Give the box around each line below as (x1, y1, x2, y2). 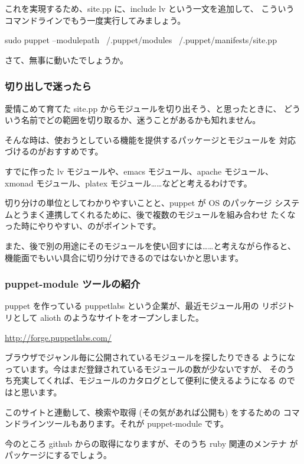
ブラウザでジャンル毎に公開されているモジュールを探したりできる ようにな (5, 351, 296, 363)
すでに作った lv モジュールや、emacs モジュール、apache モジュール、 (5, 165, 273, 177)
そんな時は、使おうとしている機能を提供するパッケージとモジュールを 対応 (5, 133, 296, 146)
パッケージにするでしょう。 (5, 449, 112, 461)
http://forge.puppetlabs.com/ (5, 331, 112, 343)
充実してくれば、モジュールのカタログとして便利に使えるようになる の (12, 374, 287, 386)
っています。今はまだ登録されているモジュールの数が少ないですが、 (5, 362, 267, 375)
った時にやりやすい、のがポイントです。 (5, 220, 161, 232)
